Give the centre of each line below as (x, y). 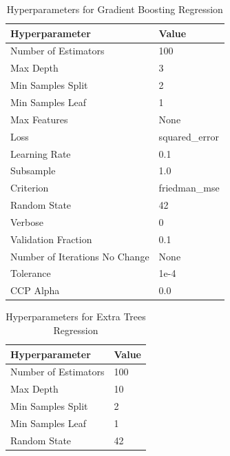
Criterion (30, 188)
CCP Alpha (35, 290)
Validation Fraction (51, 239)
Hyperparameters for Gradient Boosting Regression (115, 9)
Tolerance (31, 273)
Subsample (33, 170)
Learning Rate (41, 153)
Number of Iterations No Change (80, 256)
